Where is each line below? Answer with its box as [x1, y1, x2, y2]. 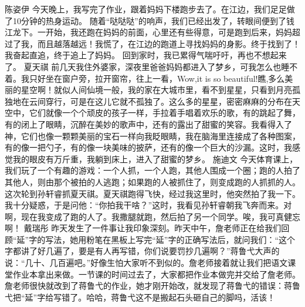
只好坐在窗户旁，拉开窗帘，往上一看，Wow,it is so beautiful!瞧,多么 [29, 72, 285, 84]
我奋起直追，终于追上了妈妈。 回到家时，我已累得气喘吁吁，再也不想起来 [5, 49, 287, 61]
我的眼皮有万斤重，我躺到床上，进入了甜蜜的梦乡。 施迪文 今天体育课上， [12, 152, 298, 165]
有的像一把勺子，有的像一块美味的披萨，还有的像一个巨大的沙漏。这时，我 [5, 141, 292, 153]
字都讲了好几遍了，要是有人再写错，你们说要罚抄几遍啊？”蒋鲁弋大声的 [5, 245, 280, 257]
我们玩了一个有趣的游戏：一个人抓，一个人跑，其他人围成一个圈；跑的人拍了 [5, 164, 300, 176]
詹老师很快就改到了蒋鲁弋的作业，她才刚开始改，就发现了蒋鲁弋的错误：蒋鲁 [5, 279, 300, 292]
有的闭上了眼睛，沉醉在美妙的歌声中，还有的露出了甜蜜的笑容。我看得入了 [5, 118, 292, 130]
